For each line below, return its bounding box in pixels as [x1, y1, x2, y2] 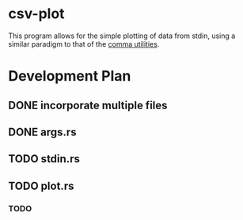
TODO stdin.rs [8, 152, 81, 166]
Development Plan [8, 67, 131, 85]
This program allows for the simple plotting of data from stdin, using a [8, 31, 236, 40]
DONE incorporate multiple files [8, 98, 168, 112]
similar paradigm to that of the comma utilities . [8, 39, 160, 48]
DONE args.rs [8, 125, 77, 138]
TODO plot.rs [8, 179, 74, 192]
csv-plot [8, 5, 65, 23]
